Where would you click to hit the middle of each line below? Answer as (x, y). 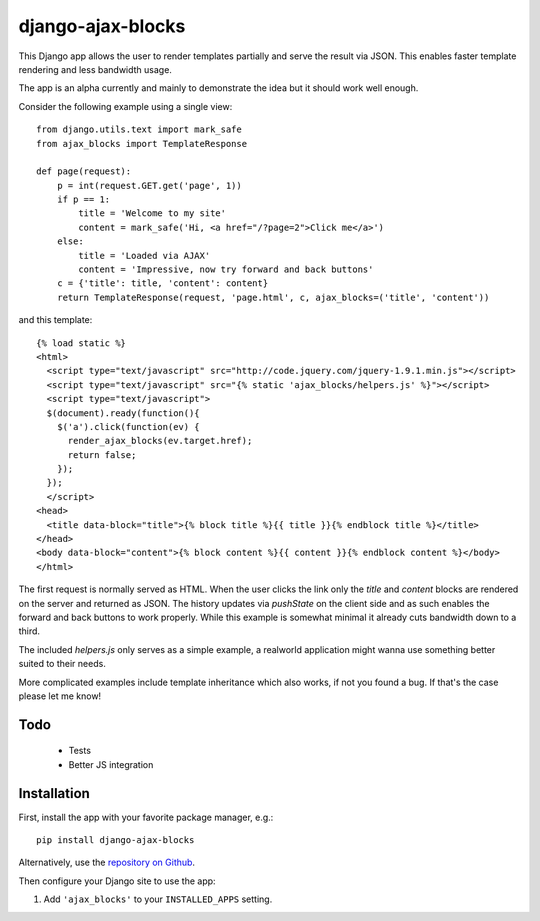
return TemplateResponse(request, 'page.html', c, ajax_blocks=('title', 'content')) (273, 297)
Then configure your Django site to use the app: (117, 881)
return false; (102, 454)
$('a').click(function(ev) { (128, 426)
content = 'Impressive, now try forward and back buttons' (226, 269)
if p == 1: (83, 199)
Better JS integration (111, 764)
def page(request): (84, 171)
